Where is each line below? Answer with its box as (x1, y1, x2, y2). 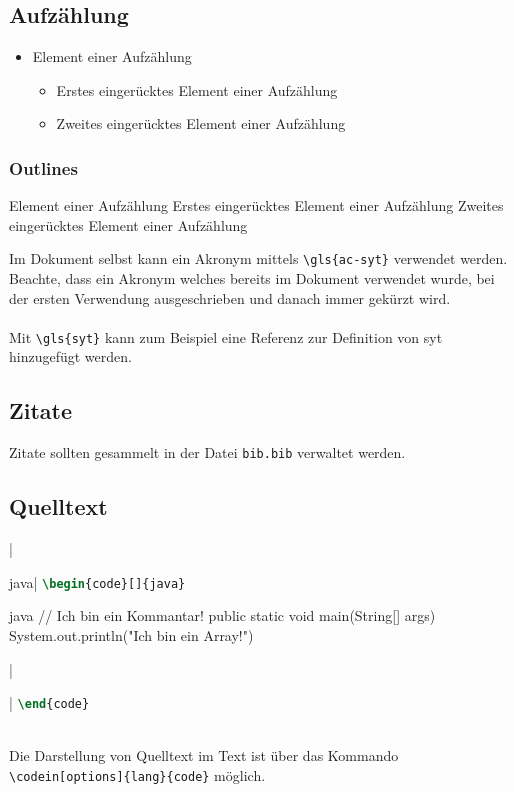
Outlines (9, 155, 78, 180)
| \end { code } (9, 692, 90, 713)
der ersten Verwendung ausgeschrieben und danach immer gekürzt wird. (9, 287, 451, 308)
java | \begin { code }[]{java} (9, 571, 186, 592)
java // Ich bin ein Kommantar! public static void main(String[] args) (9, 605, 436, 626)
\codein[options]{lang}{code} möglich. (9, 765, 266, 786)
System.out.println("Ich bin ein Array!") (9, 624, 254, 645)
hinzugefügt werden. (9, 346, 132, 367)
